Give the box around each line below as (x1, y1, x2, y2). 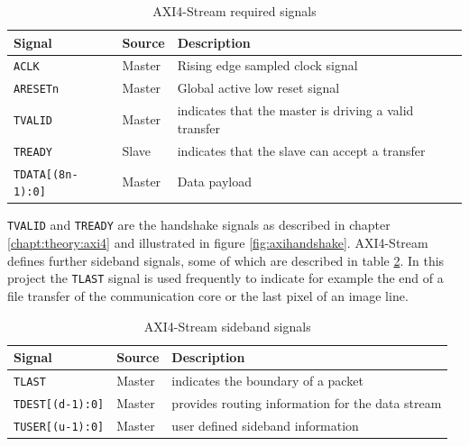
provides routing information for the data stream (171, 393, 442, 412)
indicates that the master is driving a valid (177, 101, 414, 120)
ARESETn (14, 83, 60, 96)
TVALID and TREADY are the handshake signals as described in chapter (7, 215, 391, 234)
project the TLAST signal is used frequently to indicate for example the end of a (7, 269, 444, 287)
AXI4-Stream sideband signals (143, 316, 311, 335)
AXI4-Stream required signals (152, 2, 317, 20)
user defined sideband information (171, 415, 359, 434)
